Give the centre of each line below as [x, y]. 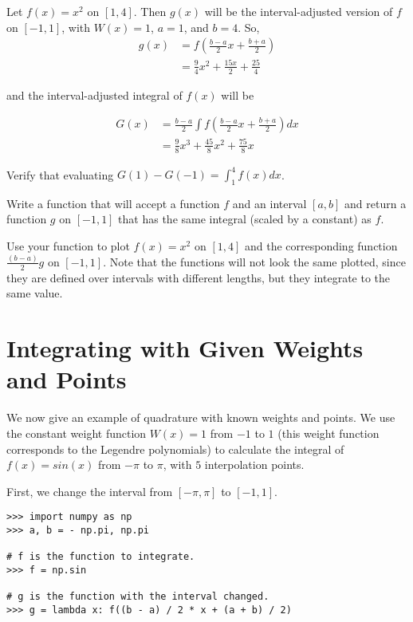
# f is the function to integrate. [101, 557]
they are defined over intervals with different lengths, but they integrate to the [199, 277]
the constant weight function [77, 433]
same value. [35, 293]
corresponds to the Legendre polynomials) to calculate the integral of [175, 449]
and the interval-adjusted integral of [94, 94]
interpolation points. [254, 465]
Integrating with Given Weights [185, 348]
